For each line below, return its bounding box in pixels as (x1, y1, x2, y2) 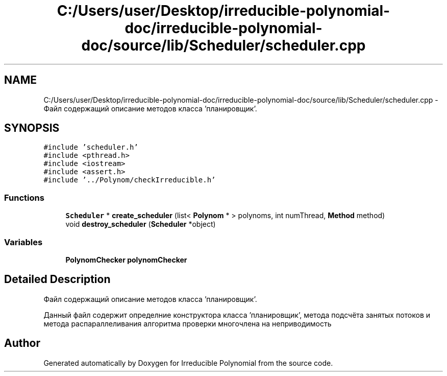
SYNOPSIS (4, 122, 60, 135)
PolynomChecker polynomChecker (65, 255, 187, 264)
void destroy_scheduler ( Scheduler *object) (65, 220, 216, 229)
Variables (4, 237, 43, 247)
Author (4, 337, 40, 350)
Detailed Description (4, 273, 111, 286)
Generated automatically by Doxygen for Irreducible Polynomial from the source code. (43, 358, 333, 367)
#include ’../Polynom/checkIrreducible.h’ (43, 176, 216, 184)
